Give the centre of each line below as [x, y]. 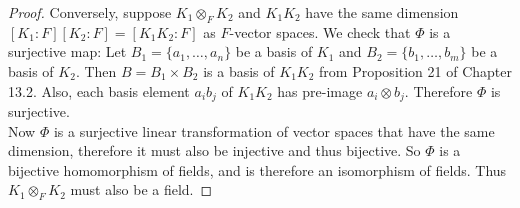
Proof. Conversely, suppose [90, 12]
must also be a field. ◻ [141, 189]
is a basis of [239, 70]
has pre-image [320, 90]
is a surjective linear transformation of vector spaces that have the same [274, 130]
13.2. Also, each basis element [99, 90]
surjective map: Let [67, 51]
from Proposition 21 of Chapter [415, 70]
